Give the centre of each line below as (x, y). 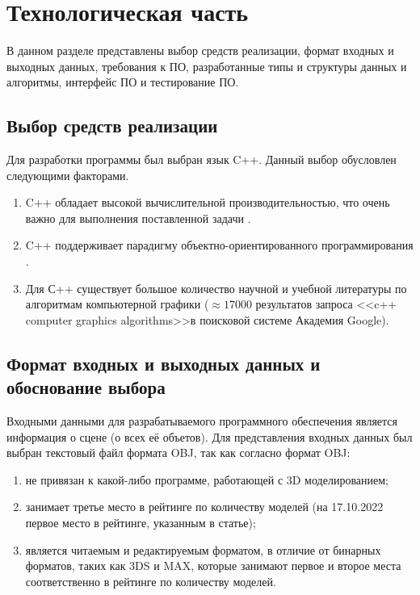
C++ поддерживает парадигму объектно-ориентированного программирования (219, 245)
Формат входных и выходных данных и (164, 363)
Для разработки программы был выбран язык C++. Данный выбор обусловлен (202, 159)
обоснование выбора (86, 387)
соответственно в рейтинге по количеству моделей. (151, 581)
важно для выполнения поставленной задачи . (138, 218)
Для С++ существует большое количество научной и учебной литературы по (216, 288)
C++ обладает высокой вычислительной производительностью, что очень (208, 202)
